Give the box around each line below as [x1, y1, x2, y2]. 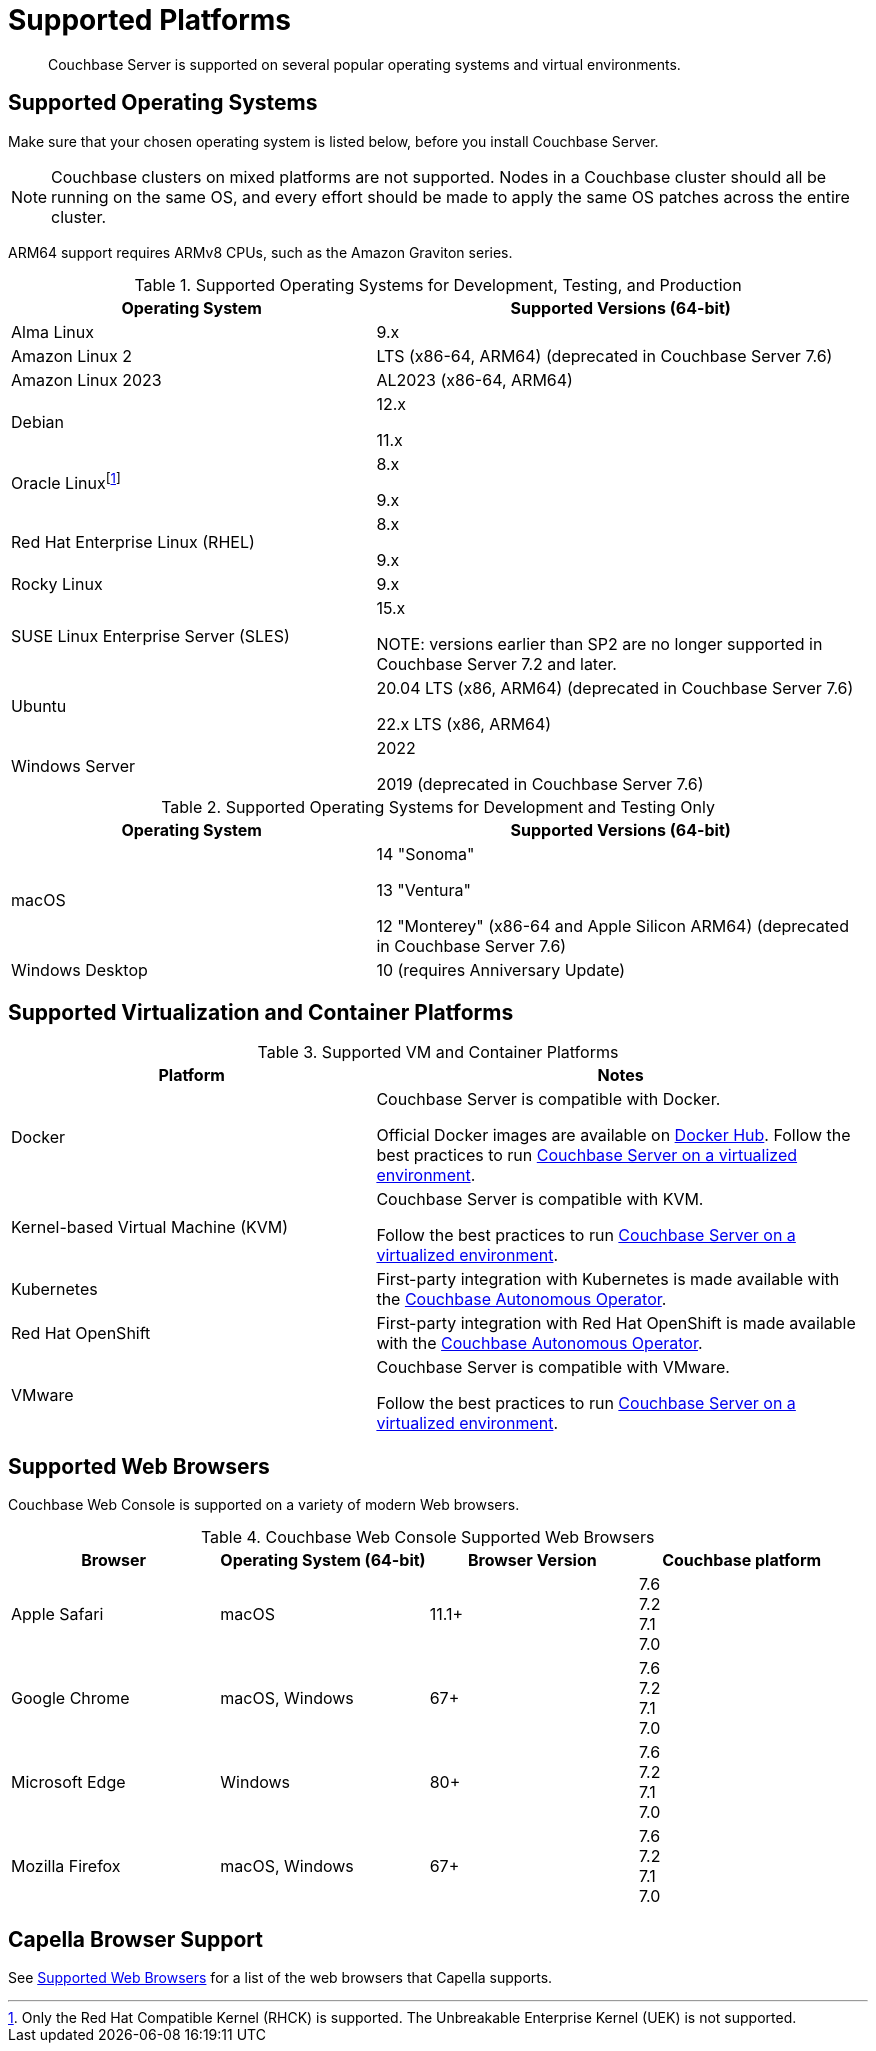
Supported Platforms [8, 3, 292, 37]
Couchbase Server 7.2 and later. [376, 653, 617, 674]
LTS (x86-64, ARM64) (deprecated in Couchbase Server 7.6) [376, 345, 833, 366]
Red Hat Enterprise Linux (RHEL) [11, 531, 255, 552]
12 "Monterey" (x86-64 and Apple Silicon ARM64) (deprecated [376, 915, 849, 936]
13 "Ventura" [376, 879, 471, 900]
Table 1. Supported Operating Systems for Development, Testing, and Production [134, 274, 742, 295]
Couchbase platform [662, 1550, 822, 1571]
